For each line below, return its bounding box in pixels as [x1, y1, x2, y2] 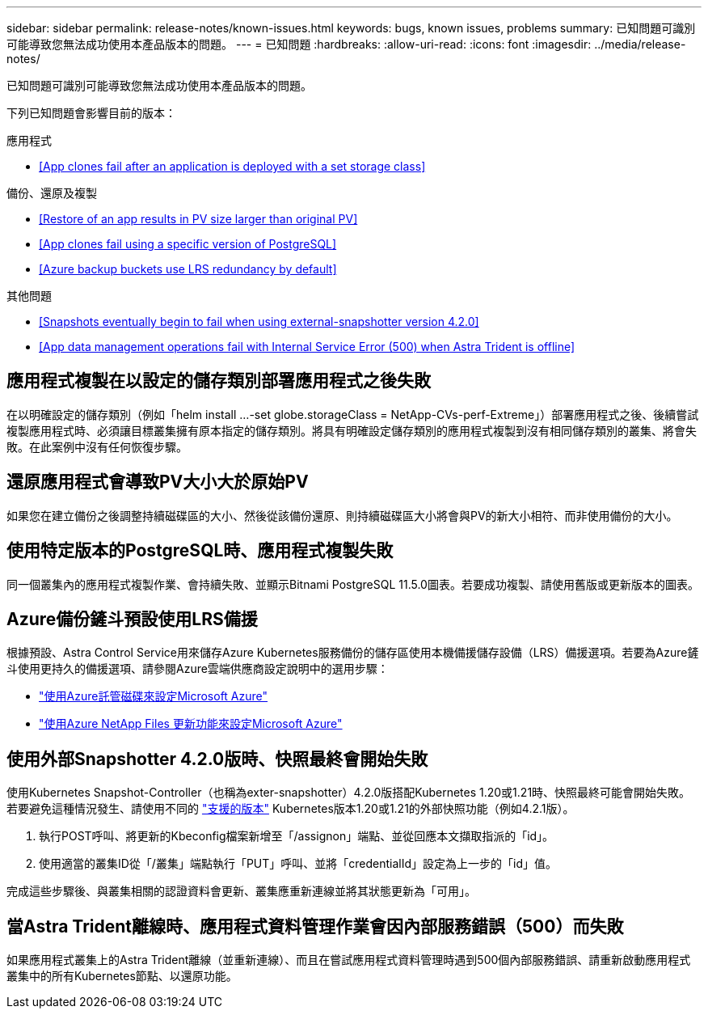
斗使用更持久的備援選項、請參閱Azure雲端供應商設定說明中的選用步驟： [6, 662, 389, 676]
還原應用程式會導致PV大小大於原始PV [6, 472, 309, 493]
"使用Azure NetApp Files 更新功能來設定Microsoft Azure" [39, 717, 343, 731]
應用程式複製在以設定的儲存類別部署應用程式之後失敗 [6, 370, 431, 391]
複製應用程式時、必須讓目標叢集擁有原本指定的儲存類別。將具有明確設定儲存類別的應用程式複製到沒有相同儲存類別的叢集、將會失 [6, 423, 697, 438]
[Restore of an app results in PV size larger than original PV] [39, 212, 358, 226]
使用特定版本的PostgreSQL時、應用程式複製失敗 [6, 540, 394, 561]
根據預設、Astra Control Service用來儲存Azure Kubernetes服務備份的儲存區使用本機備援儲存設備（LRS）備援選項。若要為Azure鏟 [6, 645, 699, 660]
